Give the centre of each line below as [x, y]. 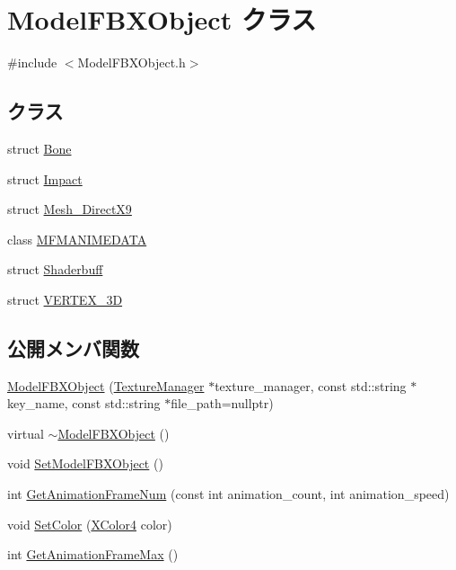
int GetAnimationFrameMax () [93, 554]
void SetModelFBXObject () [85, 463]
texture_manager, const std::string [311, 385]
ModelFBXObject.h [132, 62]
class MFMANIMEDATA [77, 239]
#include [32, 62]
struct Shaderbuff [55, 269]
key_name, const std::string [84, 403]
